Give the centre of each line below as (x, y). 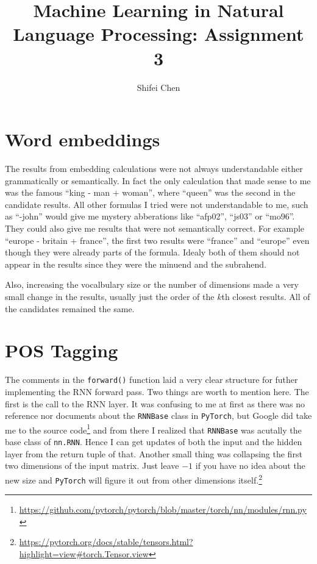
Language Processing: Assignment (158, 34)
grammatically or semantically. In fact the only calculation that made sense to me (158, 180)
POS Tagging (62, 350)
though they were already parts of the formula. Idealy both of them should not (152, 252)
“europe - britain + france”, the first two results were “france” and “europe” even (157, 240)
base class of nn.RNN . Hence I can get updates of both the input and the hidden (154, 442)
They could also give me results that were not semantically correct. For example (155, 228)
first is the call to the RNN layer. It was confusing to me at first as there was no (155, 403)
